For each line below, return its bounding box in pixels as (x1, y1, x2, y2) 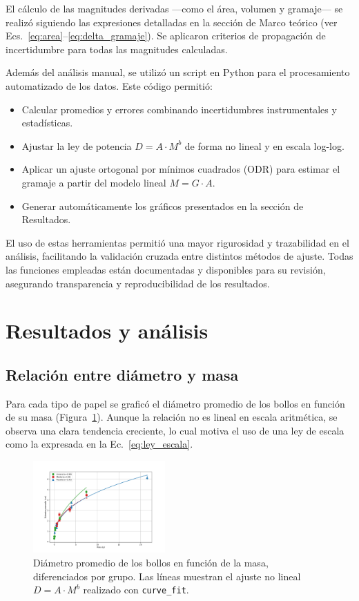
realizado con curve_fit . (83, 582, 189, 597)
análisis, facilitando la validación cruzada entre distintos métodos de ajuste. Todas (6, 249, 353, 263)
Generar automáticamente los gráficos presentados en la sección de (21, 198, 304, 213)
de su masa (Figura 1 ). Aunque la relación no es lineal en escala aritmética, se (6, 410, 338, 424)
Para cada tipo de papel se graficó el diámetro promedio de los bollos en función (6, 396, 345, 410)
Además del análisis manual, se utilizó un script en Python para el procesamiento (6, 65, 350, 79)
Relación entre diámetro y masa (6, 363, 239, 385)
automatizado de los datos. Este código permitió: (6, 78, 213, 93)
